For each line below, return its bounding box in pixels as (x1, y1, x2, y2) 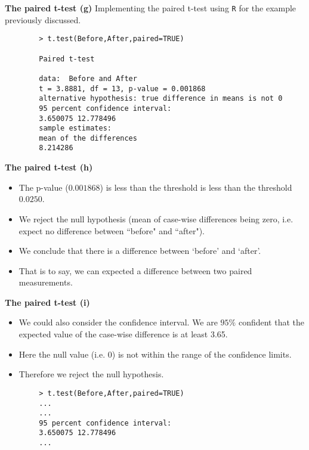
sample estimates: (39, 124, 112, 133)
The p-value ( (18, 181, 69, 193)
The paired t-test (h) (5, 161, 93, 173)
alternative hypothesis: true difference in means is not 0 (39, 94, 283, 103)
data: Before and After (39, 74, 137, 83)
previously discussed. (5, 13, 81, 26)
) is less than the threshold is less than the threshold (100, 181, 292, 193)
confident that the (238, 316, 305, 328)
